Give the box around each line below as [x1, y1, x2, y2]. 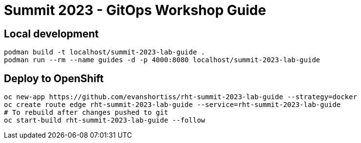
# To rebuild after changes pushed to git [4, 108, 169, 117]
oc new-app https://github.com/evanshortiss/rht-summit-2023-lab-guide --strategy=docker [4, 93, 357, 101]
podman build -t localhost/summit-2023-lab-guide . [4, 48, 206, 56]
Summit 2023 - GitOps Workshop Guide [4, 2, 266, 18]
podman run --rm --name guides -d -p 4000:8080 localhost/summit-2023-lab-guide [4, 56, 321, 64]
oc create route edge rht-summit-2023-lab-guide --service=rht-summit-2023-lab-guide [4, 101, 341, 109]
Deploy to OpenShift [4, 72, 104, 85]
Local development [4, 27, 99, 40]
